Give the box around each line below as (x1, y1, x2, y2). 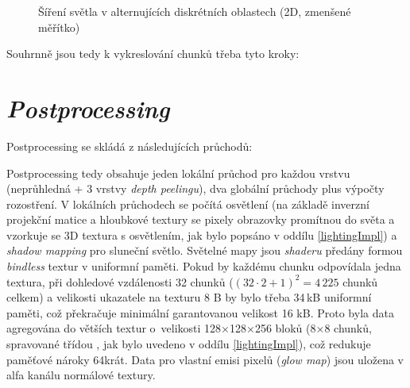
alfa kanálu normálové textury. (6, 367, 156, 383)
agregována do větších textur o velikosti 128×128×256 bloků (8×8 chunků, (6, 320, 372, 336)
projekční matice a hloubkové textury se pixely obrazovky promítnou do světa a (6, 211, 395, 228)
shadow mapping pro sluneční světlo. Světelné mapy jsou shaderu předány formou (6, 242, 403, 259)
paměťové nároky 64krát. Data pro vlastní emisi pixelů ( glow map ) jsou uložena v (6, 351, 404, 367)
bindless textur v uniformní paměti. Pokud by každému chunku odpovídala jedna (6, 258, 401, 275)
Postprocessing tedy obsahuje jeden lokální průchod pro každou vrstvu (6, 164, 350, 181)
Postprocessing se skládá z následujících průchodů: (6, 137, 253, 154)
